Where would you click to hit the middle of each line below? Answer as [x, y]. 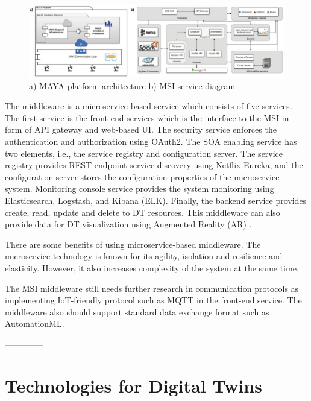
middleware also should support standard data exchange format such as [137, 311]
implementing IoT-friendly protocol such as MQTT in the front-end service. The [153, 300]
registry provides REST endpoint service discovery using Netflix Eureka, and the [154, 165]
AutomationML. [35, 324]
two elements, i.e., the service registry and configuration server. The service [144, 153]
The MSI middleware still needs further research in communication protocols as [152, 288]
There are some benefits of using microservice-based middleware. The [133, 244]
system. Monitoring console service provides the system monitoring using [140, 188]
